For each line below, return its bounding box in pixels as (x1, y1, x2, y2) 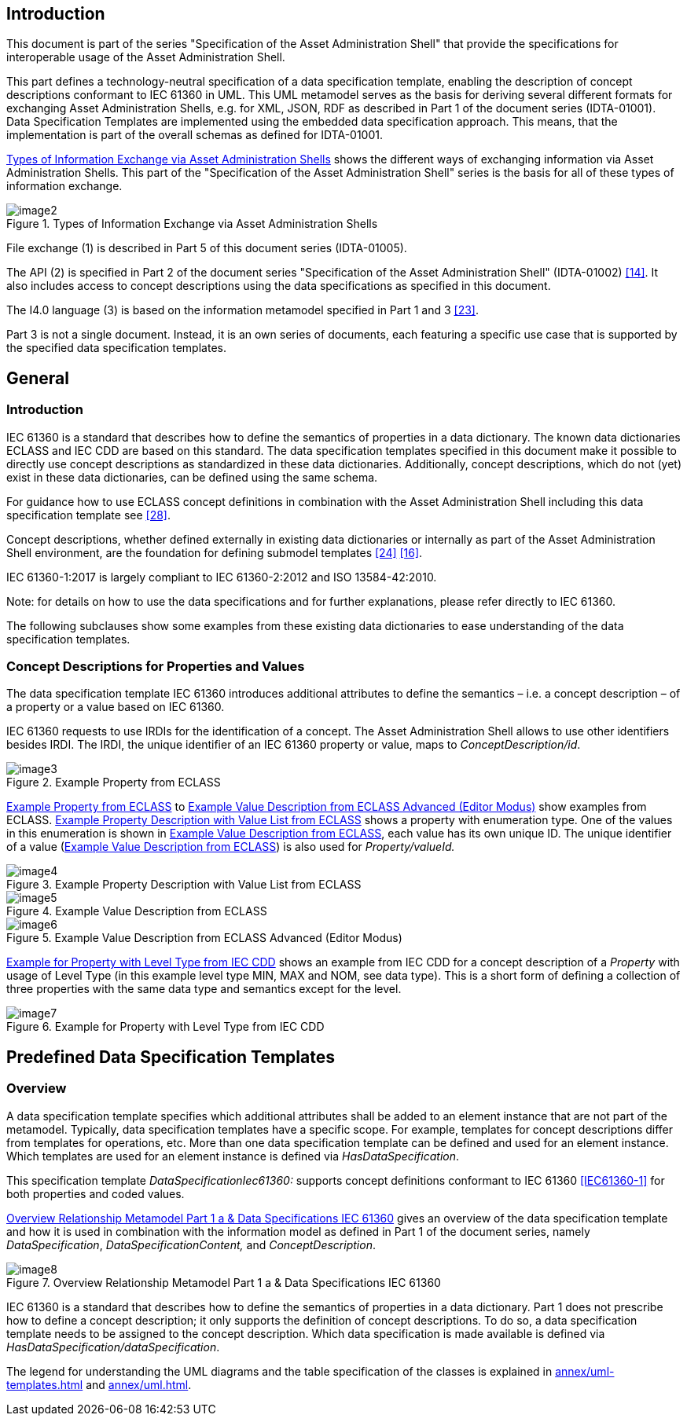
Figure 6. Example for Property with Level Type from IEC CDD (6, 1020, 325, 1034)
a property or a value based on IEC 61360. (6, 700, 225, 714)
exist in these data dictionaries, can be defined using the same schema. (6, 470, 378, 484)
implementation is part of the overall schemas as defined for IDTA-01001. (6, 128, 383, 142)
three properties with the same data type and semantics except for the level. (6, 982, 402, 996)
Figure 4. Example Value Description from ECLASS (6, 904, 267, 918)
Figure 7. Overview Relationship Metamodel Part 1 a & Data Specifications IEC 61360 (6, 1275, 441, 1289)
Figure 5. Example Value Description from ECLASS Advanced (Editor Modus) (6, 931, 402, 945)
